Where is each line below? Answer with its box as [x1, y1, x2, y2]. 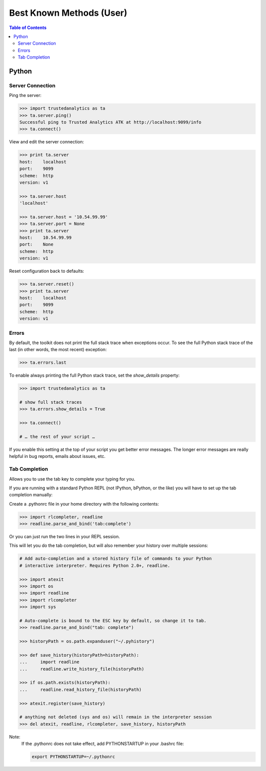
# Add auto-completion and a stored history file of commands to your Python [19, 556, 212, 561]
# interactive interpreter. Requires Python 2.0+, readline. [19, 563, 170, 568]
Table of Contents [9, 25, 47, 31]
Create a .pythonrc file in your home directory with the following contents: [9, 501, 159, 507]
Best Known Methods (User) [9, 7, 128, 18]
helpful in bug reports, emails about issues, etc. [9, 453, 106, 459]
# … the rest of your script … [19, 434, 96, 439]
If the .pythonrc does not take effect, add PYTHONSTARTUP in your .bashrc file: [21, 741, 184, 747]
